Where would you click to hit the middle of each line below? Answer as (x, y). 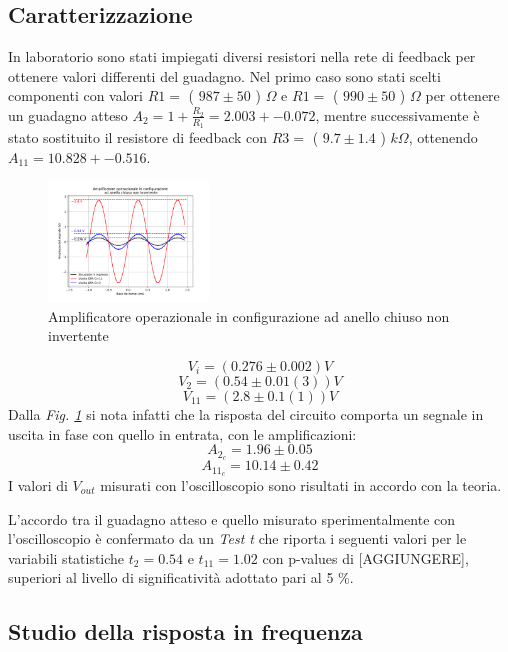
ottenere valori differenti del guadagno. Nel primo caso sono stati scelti (224, 75)
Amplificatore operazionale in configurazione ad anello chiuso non (249, 315)
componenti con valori (75, 95)
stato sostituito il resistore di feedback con (138, 137)
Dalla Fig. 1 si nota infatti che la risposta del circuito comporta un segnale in (246, 414)
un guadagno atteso (68, 114)
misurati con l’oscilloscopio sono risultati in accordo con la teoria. (301, 484)
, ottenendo (443, 137)
